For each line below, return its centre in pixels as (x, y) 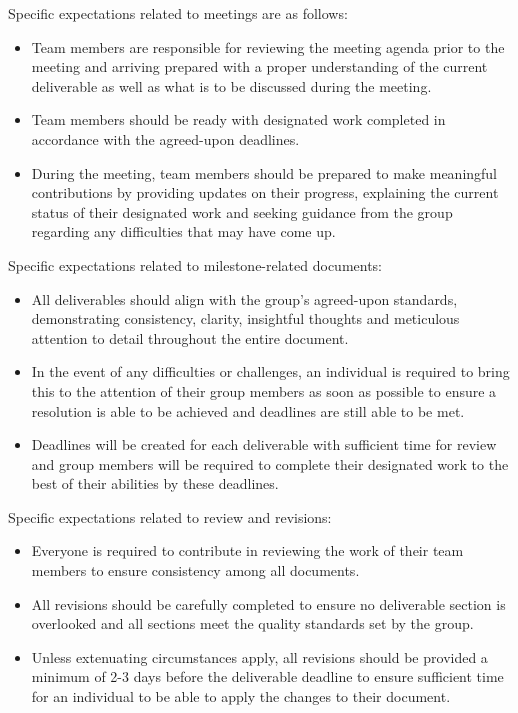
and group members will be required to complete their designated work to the (270, 463)
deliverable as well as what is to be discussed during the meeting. (231, 85)
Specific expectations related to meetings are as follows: (178, 13)
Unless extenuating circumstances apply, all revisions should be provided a (259, 656)
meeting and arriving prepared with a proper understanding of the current (259, 66)
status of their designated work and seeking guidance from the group (242, 211)
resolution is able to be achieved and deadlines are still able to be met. (248, 410)
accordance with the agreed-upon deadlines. (165, 138)
